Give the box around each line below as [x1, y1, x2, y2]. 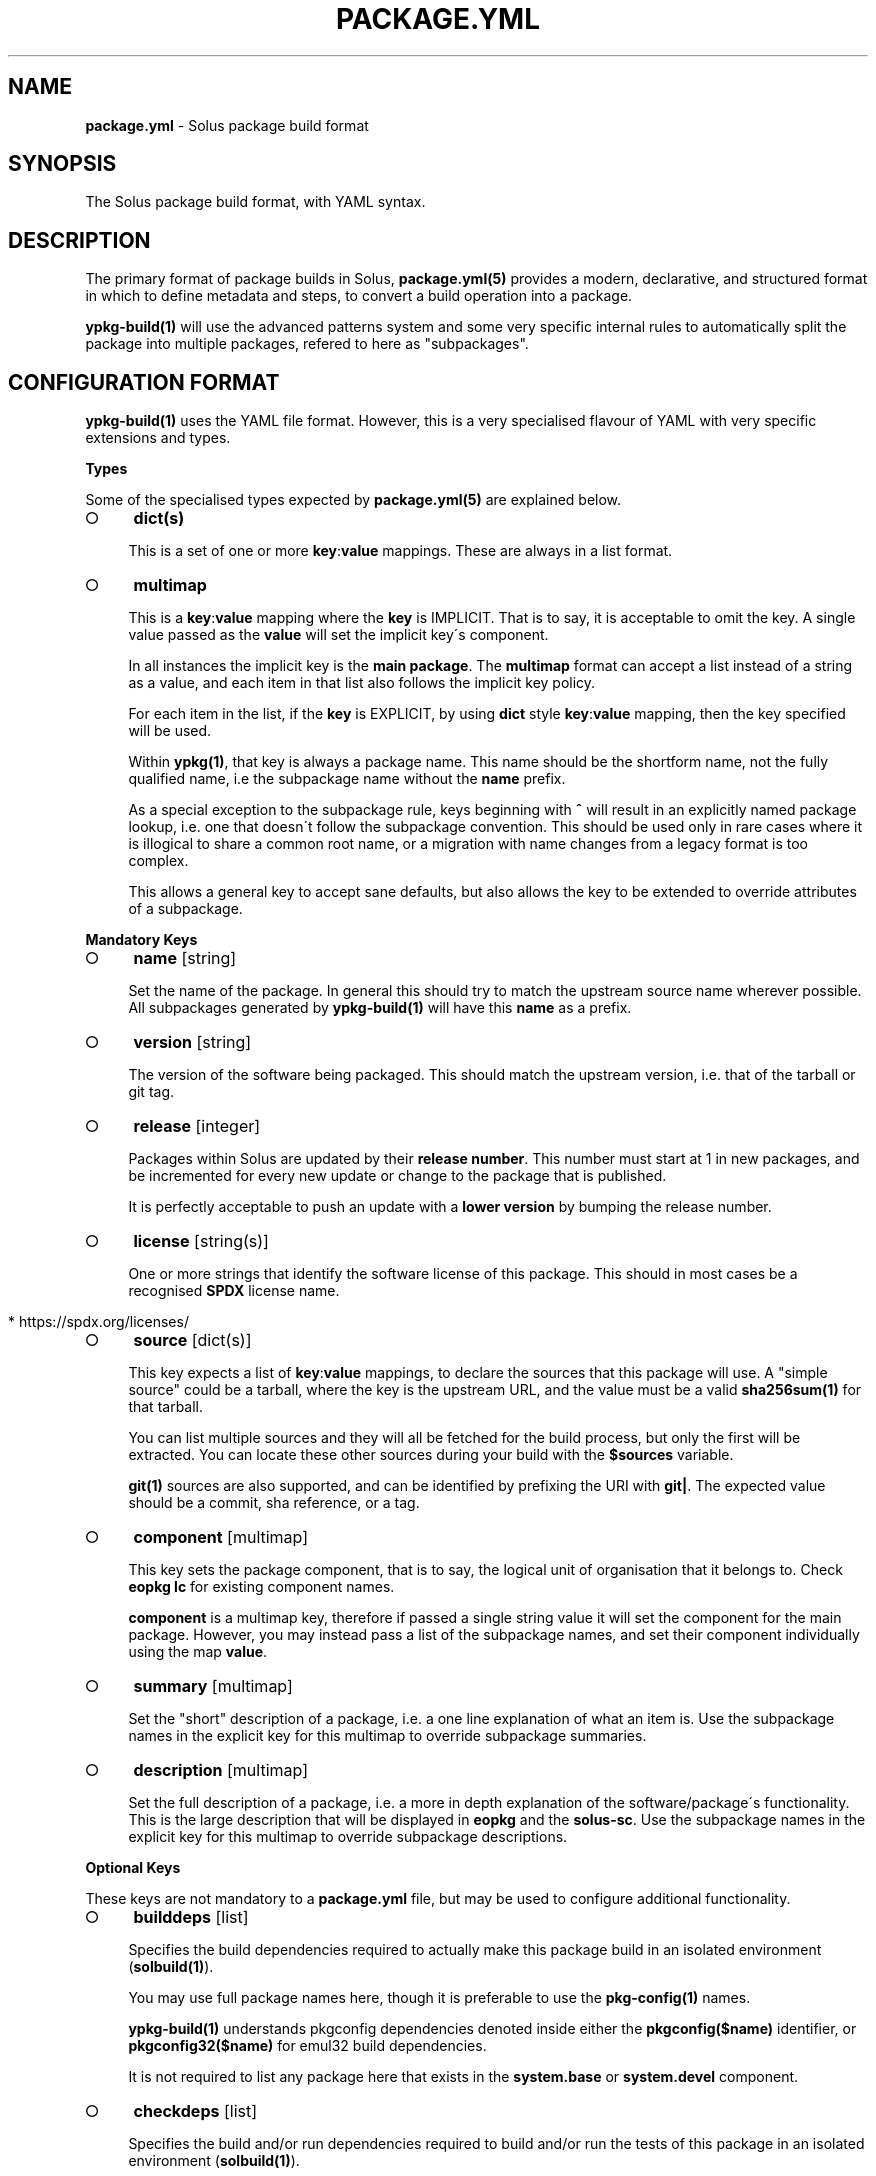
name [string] [133, 948, 237, 969]
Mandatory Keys [85, 931, 198, 949]
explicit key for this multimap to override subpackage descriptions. [128, 1828, 568, 1846]
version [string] [133, 1032, 252, 1053]
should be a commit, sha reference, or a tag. [128, 1494, 420, 1512]
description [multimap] [133, 1760, 308, 1781]
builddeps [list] [133, 1907, 249, 1928]
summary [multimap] [133, 1676, 293, 1697]
